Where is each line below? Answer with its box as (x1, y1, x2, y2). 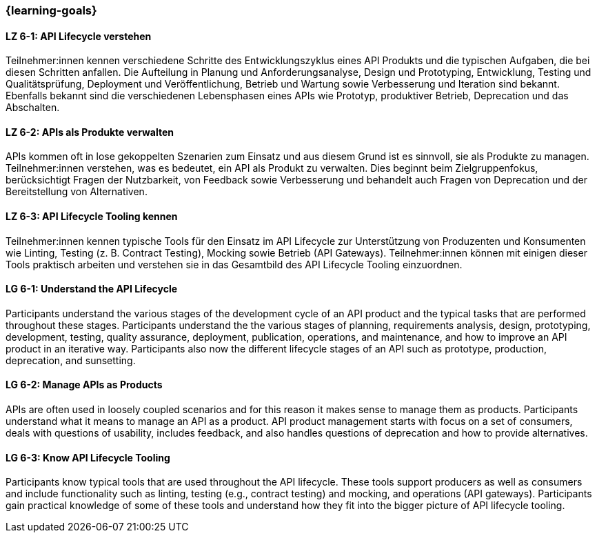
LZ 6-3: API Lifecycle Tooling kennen (6, 210, 178, 223)
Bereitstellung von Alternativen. (6, 186, 148, 198)
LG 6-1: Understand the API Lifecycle (6, 283, 178, 295)
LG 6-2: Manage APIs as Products (6, 379, 163, 391)
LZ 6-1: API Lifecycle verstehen (6, 30, 152, 42)
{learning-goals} (6, 3, 97, 17)
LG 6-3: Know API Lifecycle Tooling (6, 451, 170, 464)
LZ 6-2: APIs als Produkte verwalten (6, 126, 174, 138)
